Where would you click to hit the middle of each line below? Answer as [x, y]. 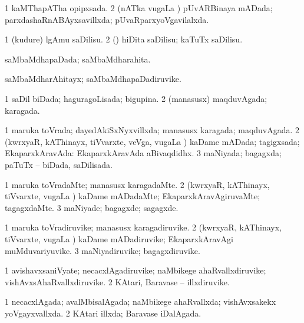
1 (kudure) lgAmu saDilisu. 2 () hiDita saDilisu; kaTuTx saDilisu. [124, 39]
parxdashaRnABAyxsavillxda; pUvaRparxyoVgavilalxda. [107, 19]
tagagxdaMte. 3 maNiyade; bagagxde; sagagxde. [92, 207]
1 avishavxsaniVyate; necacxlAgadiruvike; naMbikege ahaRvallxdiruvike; [136, 270]
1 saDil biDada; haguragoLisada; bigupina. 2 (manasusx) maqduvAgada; [136, 98]
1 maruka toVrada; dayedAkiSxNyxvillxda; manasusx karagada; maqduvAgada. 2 [152, 130]
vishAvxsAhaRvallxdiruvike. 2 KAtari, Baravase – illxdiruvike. [117, 281]
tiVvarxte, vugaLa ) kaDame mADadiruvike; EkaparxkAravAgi [119, 238]
